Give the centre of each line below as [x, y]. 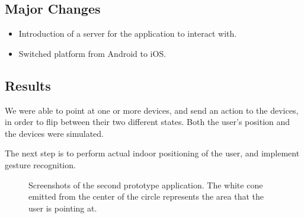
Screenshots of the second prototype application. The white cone [146, 185]
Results [28, 85]
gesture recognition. [40, 164]
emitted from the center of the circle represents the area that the [146, 196]
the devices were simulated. [54, 133]
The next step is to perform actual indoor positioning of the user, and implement [152, 153]
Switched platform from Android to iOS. [92, 53]
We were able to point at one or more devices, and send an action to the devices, [152, 110]
